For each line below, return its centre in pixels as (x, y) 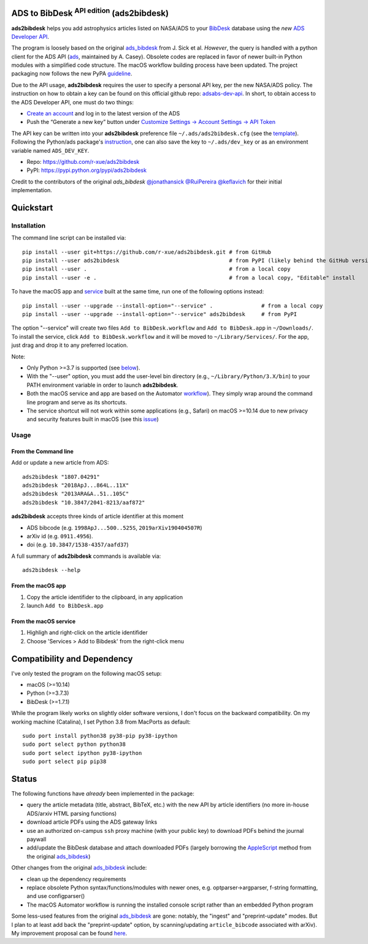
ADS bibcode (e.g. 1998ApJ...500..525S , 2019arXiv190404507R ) (114, 527)
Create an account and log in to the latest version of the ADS (103, 114)
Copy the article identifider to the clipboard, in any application (105, 597)
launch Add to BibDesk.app (65, 605)
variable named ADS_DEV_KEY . (50, 150)
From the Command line (42, 451)
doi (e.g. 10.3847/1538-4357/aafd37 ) (78, 545)
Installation (29, 225)
